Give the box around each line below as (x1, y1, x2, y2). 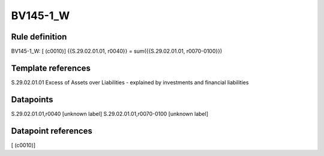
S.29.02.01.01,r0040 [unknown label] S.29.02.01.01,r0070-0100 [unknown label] (11, 110, 208, 117)
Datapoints (11, 94, 53, 105)
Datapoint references (11, 126, 93, 136)
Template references (11, 63, 91, 73)
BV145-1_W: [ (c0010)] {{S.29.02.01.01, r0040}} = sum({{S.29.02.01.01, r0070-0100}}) (11, 48, 223, 55)
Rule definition (11, 32, 67, 42)
